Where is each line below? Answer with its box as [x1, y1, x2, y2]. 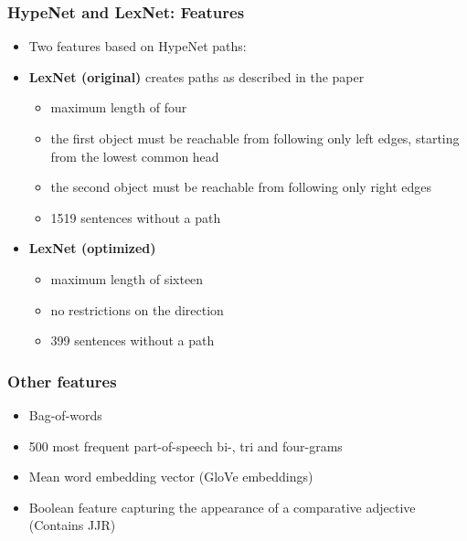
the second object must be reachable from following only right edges [50, 177, 432, 196]
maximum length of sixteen [50, 269, 204, 288]
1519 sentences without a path [50, 207, 221, 227]
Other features [7, 369, 117, 392]
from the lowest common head [50, 146, 219, 165]
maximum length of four [50, 98, 187, 117]
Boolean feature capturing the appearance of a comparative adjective [28, 497, 416, 516]
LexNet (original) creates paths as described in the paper [28, 67, 365, 86]
